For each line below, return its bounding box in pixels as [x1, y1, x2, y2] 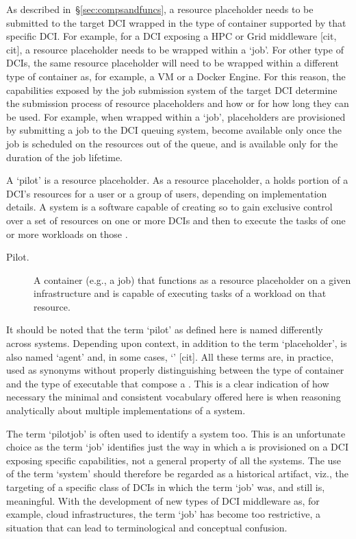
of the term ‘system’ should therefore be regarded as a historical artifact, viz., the [6, 466, 348, 481]
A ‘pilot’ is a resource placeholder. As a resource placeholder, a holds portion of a [6, 173, 348, 187]
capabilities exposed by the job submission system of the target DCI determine [6, 82, 338, 97]
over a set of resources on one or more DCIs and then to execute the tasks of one [6, 213, 346, 227]
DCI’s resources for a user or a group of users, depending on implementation [6, 186, 327, 200]
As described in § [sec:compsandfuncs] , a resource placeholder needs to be [6, 2, 314, 16]
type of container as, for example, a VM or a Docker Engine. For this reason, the [6, 69, 346, 83]
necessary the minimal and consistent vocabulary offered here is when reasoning [6, 390, 341, 404]
